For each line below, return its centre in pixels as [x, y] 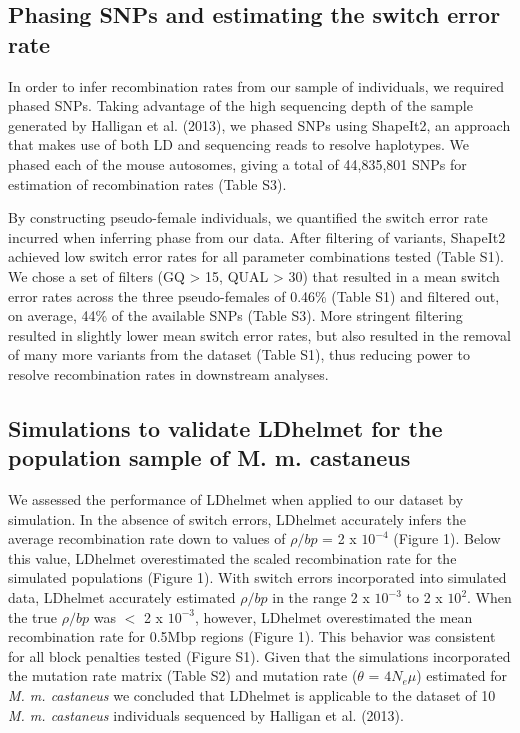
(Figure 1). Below [447, 538]
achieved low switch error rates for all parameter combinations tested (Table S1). [256, 256]
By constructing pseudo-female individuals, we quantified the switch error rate [248, 217]
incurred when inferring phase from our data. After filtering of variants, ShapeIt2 [257, 236]
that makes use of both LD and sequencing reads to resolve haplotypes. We [238, 144]
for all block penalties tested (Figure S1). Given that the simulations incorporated [259, 655]
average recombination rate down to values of [147, 538]
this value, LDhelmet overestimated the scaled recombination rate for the [232, 557]
